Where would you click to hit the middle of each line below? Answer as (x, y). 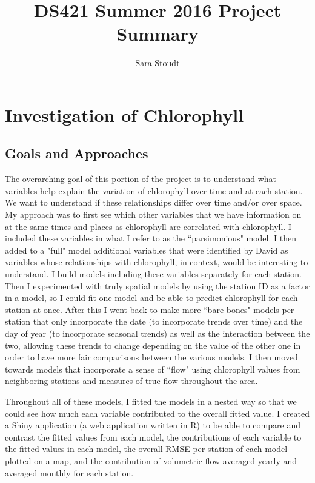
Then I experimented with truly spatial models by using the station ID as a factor (157, 285)
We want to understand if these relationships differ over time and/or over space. (154, 202)
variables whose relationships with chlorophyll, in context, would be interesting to (157, 262)
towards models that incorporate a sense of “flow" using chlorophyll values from (153, 369)
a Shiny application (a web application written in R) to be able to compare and (153, 425)
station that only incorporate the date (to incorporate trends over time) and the (154, 321)
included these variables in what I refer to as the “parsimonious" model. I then (151, 238)
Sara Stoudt (157, 63)
